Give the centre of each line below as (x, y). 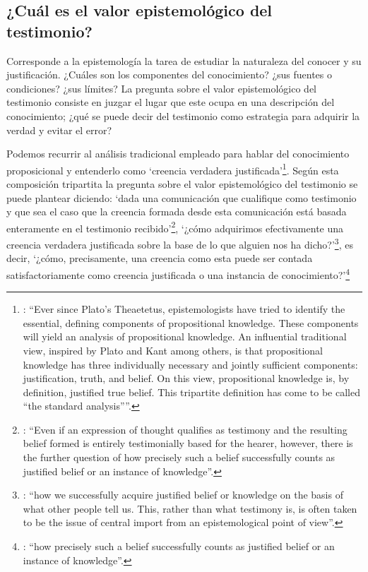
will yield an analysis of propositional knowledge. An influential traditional (185, 336)
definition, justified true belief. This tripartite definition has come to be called (191, 392)
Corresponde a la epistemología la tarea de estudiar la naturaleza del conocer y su (184, 60)
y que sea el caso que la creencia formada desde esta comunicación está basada (177, 211)
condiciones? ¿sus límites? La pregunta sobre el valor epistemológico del (161, 88)
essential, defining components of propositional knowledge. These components (191, 322)
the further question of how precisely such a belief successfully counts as (179, 457)
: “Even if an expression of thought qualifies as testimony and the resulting (185, 429)
